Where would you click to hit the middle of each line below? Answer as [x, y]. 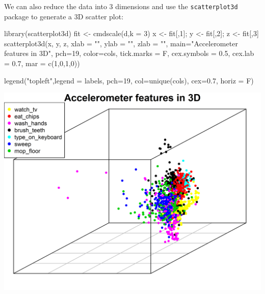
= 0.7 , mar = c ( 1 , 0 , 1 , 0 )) [42, 63]
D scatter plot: [101, 16]
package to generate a [38, 16]
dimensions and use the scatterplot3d [177, 6]
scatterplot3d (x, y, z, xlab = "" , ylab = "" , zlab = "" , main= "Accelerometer [121, 43]
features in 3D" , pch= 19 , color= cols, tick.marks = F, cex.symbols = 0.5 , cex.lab [129, 53]
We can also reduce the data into [56, 6]
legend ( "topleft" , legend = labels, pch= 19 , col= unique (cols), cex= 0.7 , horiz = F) [129, 80]
